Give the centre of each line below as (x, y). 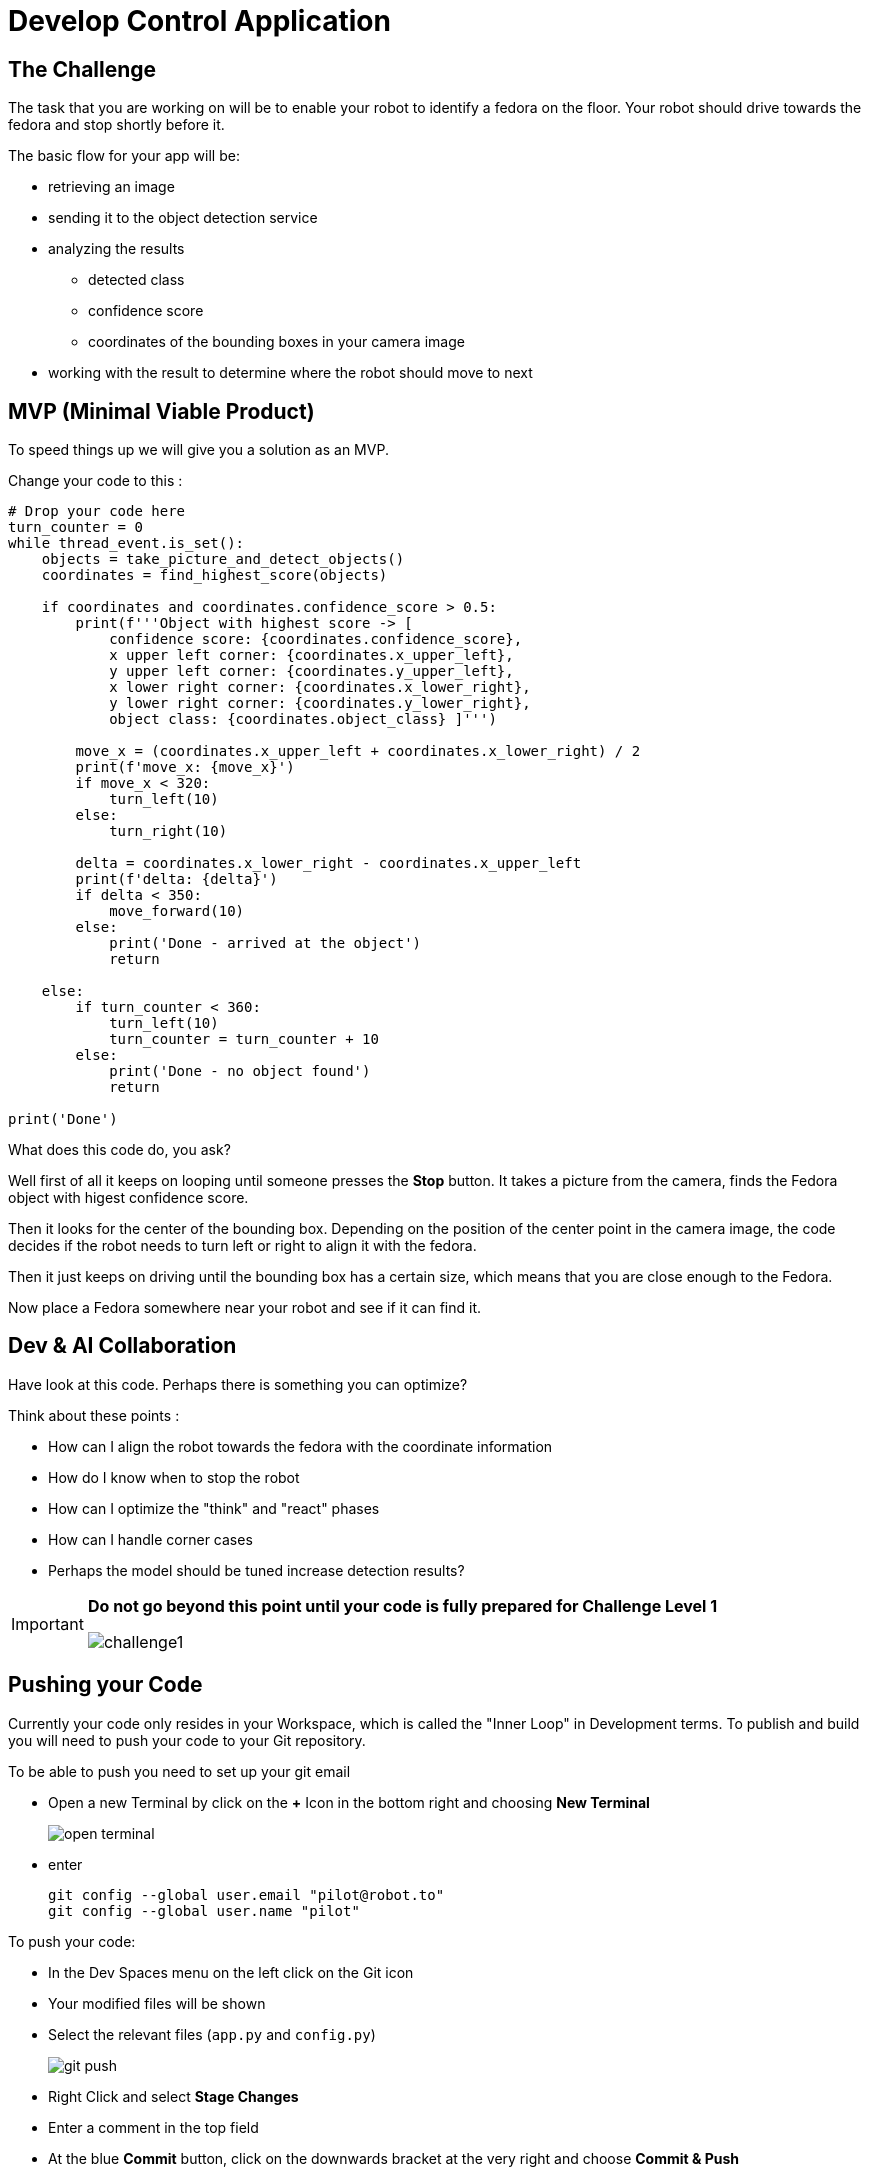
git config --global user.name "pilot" (204, 1910)
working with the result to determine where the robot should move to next (290, 373)
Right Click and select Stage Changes (173, 2096)
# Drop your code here (97, 511)
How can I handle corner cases (150, 1539)
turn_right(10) (168, 831)
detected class (136, 280)
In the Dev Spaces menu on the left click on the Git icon (231, 1972)
